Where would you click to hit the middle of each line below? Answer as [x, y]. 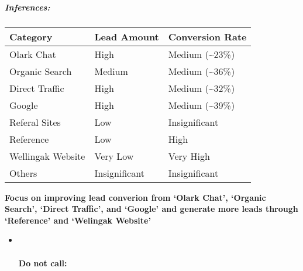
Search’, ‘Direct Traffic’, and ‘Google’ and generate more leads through [151, 209]
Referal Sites [35, 122]
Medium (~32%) [202, 88]
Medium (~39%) [202, 105]
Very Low [114, 156]
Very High [189, 156]
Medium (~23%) [202, 54]
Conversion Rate [207, 36]
